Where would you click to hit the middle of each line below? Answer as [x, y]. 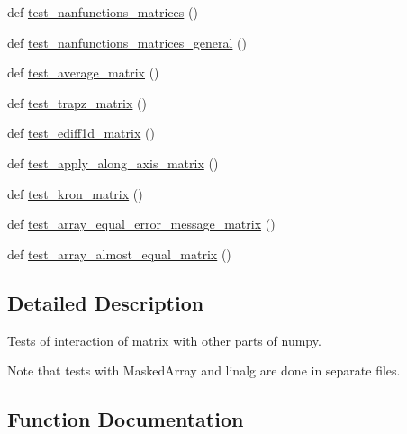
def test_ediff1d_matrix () [81, 133]
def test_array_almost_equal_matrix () [119, 253]
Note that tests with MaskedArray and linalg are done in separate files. [204, 371]
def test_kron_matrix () [75, 193]
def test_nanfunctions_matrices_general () [127, 42]
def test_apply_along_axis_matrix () [113, 163]
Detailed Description [106, 302]
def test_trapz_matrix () [77, 102]
